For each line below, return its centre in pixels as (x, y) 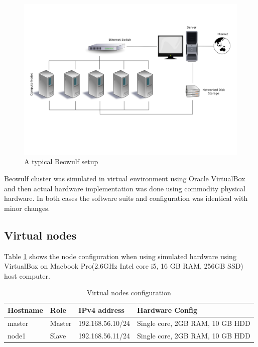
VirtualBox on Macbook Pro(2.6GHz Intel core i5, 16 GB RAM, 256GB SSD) (124, 266)
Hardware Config (167, 310)
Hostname (25, 310)
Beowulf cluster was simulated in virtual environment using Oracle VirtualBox (125, 178)
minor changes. (27, 208)
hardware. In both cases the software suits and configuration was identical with (126, 198)
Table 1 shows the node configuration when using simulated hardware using (120, 256)
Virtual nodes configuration (129, 293)
